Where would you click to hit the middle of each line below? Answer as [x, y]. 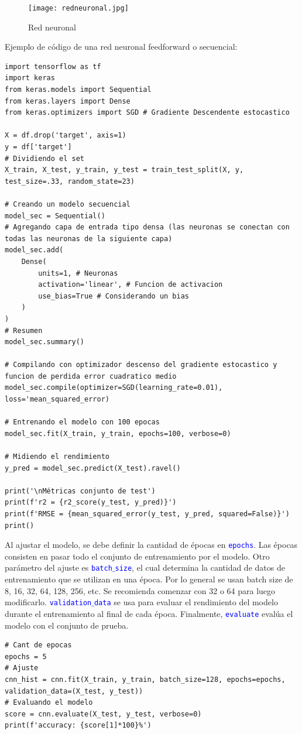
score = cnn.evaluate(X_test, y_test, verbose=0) [103, 714]
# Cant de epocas [38, 645]
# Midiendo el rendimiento [57, 457]
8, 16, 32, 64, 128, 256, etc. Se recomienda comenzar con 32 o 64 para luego [140, 590]
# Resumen [24, 330]
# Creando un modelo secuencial [68, 204]
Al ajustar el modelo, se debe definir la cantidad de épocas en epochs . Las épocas [151, 545]
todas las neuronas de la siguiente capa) [89, 239]
